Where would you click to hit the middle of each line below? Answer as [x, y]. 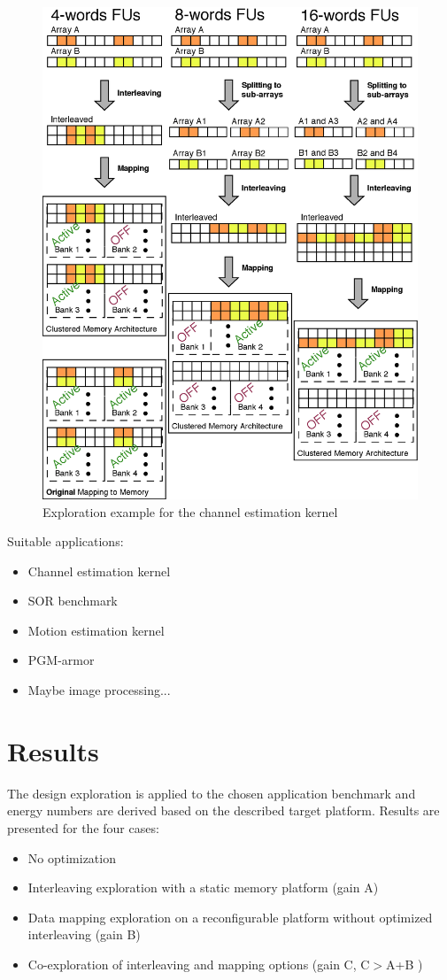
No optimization [72, 857]
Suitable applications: [66, 541]
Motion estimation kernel [96, 630]
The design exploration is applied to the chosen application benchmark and [212, 793]
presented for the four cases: [83, 827]
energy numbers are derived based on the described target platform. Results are [223, 810]
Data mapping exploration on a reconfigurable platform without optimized [230, 917]
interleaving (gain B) [84, 934]
